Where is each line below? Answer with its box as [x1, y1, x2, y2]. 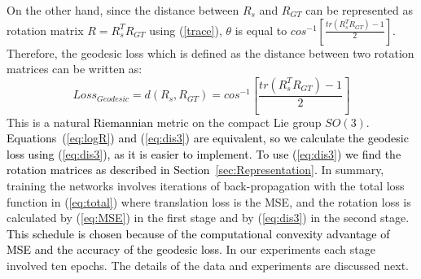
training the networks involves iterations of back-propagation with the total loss [7, 177, 405, 194]
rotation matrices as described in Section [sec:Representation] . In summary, [7, 161, 384, 178]
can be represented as [305, 2, 414, 18]
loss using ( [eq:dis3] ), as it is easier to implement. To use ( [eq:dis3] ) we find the [7, 145, 401, 162]
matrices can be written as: [7, 60, 143, 77]
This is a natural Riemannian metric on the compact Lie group [7, 113, 322, 130]
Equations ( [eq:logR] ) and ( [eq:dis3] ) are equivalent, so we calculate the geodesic [7, 129, 409, 146]
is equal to [235, 21, 287, 38]
